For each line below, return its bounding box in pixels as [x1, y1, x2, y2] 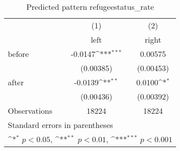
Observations [8, 105, 52, 116]
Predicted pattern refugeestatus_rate [26, 1, 154, 12]
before [8, 48, 29, 59]
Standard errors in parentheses [8, 119, 113, 130]
